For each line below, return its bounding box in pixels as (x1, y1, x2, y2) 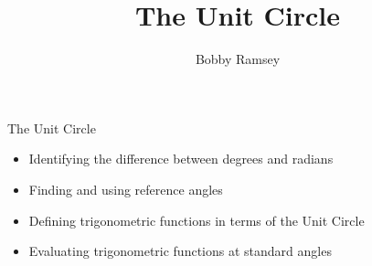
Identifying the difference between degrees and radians (28, 149, 334, 168)
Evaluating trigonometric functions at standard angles (28, 241, 332, 261)
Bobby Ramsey (195, 49, 281, 69)
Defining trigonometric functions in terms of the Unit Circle (28, 210, 365, 229)
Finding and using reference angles (28, 179, 223, 198)
